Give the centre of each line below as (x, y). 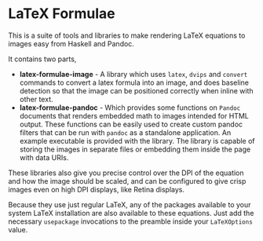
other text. (36, 99)
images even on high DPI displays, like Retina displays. (96, 189)
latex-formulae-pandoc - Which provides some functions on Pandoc (130, 108)
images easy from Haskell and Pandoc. (71, 43)
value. (18, 229)
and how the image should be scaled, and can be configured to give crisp (127, 181)
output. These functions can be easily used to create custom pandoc (131, 124)
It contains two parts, (42, 59)
